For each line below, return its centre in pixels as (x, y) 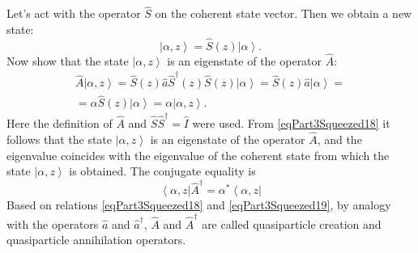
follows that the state (60, 139)
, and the (339, 139)
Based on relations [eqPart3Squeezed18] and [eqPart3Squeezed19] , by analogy (199, 205)
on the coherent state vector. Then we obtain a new (284, 13)
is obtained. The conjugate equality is (162, 171)
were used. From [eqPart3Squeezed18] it (291, 123)
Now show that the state (68, 60)
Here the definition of (60, 123)
